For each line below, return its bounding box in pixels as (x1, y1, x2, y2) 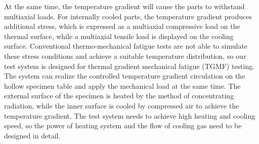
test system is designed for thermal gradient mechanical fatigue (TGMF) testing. (4, 60, 255, 71)
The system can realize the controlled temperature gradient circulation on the (4, 70, 245, 81)
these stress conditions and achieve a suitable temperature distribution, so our (4, 50, 246, 61)
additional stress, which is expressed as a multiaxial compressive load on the (4, 21, 240, 31)
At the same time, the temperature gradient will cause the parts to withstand (4, 1, 245, 11)
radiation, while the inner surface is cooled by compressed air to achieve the (4, 100, 239, 111)
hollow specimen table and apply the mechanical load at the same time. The (4, 80, 241, 91)
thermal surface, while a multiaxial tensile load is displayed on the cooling (4, 30, 234, 41)
